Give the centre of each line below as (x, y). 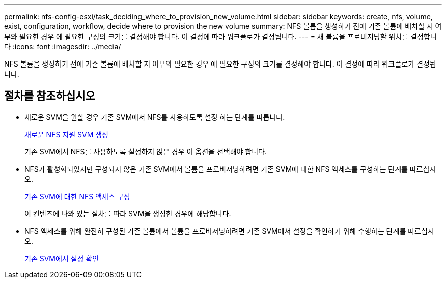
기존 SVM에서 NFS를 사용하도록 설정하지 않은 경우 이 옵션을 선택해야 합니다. (146, 151)
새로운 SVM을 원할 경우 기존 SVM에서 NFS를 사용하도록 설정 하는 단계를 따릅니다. (155, 117)
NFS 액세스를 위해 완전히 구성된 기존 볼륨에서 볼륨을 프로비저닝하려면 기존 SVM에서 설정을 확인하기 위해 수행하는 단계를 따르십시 (229, 231)
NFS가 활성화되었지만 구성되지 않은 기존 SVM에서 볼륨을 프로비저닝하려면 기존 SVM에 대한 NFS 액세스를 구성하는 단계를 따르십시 (230, 169)
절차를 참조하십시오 (50, 96)
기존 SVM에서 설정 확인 (62, 258)
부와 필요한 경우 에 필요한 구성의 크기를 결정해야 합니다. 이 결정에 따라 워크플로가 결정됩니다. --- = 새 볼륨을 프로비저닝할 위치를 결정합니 (220, 36)
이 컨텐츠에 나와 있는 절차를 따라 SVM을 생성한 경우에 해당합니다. (128, 213)
